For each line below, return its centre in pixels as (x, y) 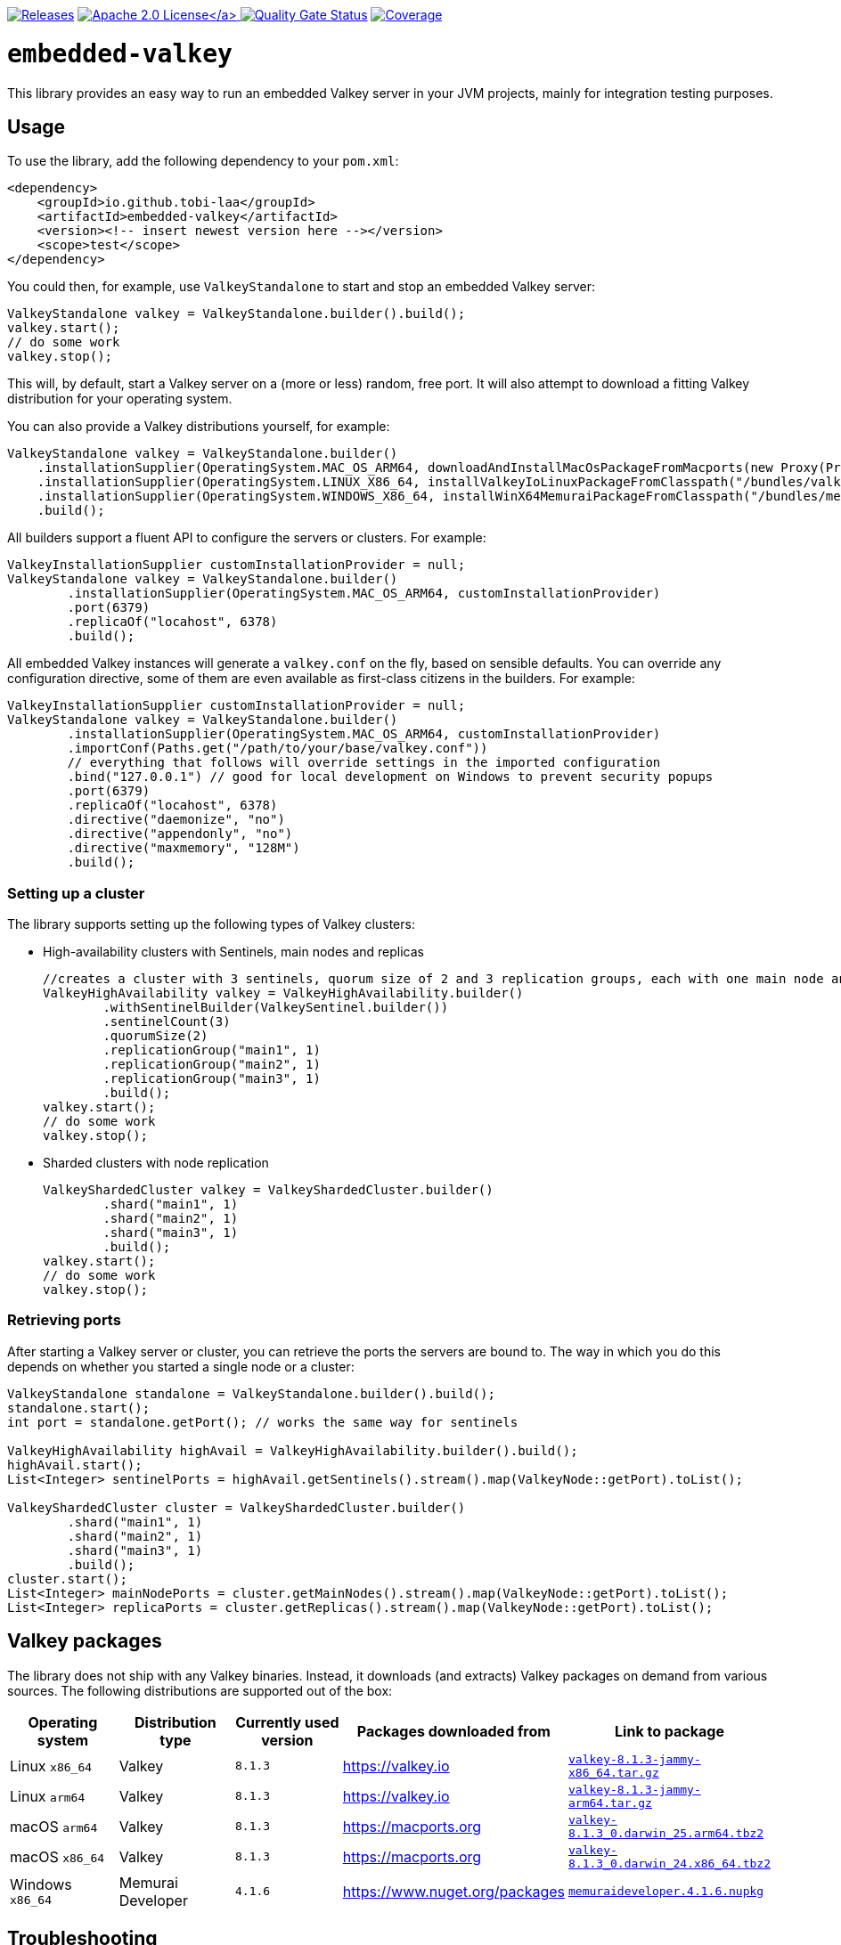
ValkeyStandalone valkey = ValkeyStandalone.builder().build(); (237, 314)
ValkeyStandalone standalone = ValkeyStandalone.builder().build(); (251, 1393)
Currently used (287, 1722)
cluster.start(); (67, 1579)
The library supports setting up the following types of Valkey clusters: (211, 924)
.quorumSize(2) (155, 1036)
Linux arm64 (48, 1796)
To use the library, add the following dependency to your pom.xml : (203, 161)
